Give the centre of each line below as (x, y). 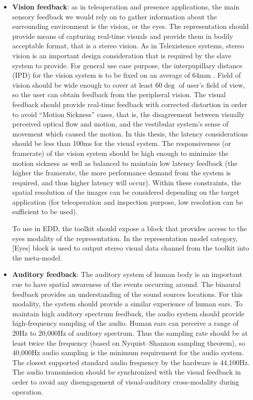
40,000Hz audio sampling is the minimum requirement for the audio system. (128, 352)
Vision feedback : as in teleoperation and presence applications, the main (126, 6)
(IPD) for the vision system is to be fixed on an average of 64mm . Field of (126, 75)
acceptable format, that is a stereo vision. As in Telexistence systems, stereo (128, 46)
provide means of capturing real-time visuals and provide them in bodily (123, 36)
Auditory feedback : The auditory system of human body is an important (127, 274)
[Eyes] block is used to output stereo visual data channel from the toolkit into (131, 248)
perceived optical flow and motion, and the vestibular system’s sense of (120, 124)
